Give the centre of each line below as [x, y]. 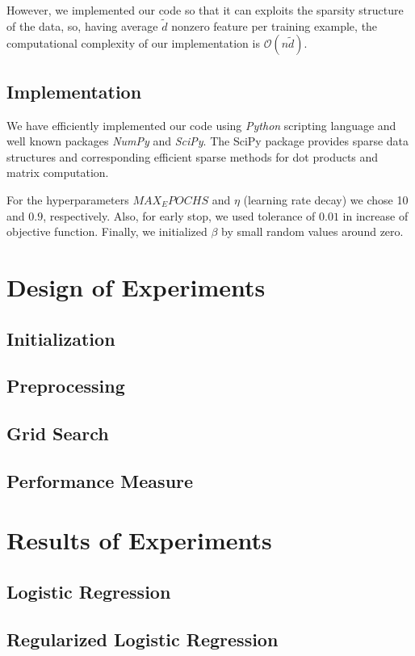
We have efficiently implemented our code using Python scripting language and [201, 125]
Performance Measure [100, 480]
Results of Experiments [139, 540]
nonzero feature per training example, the [275, 25]
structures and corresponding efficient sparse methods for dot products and [193, 156]
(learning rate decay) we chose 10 [326, 199]
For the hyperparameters [68, 199]
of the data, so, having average [82, 25]
